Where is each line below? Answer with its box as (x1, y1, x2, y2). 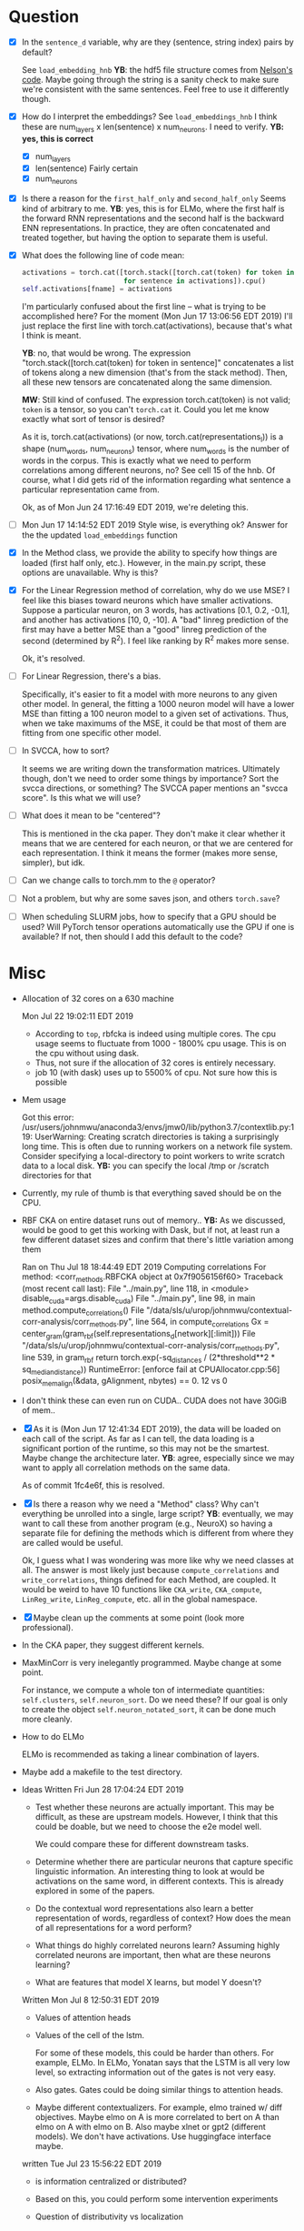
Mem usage (21, 1095, 67, 1105)
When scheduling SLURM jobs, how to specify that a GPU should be (21, 912, 277, 923)
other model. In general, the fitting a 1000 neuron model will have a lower (21, 698, 295, 709)
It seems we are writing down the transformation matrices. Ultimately (21, 762, 280, 774)
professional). (21, 1622, 74, 1633)
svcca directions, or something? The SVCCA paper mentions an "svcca (21, 782, 288, 793)
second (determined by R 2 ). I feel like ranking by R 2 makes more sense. (21, 634, 289, 646)
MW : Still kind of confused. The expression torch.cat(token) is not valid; (21, 394, 291, 406)
